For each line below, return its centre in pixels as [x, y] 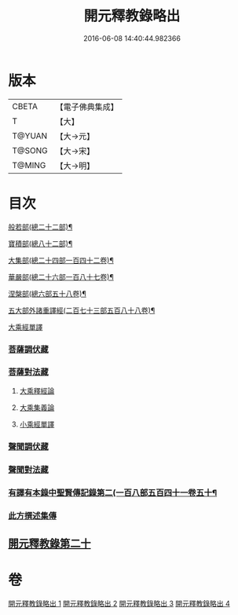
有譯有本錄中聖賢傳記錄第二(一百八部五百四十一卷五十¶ [113, 492]
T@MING [29, 165]
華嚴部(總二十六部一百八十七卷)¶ [61, 276]
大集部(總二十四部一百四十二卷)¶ [61, 260]
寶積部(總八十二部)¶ [40, 243]
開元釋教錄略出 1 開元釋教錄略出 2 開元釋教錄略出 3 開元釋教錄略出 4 [119, 603]
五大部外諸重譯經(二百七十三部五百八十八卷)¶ [82, 310]
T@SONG [30, 150]
